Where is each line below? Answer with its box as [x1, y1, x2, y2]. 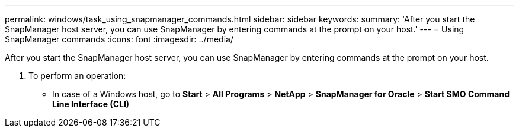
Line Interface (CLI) [52, 99, 130, 109]
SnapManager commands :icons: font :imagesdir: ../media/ [5, 34, 233, 44]
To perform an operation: [28, 71, 126, 81]
